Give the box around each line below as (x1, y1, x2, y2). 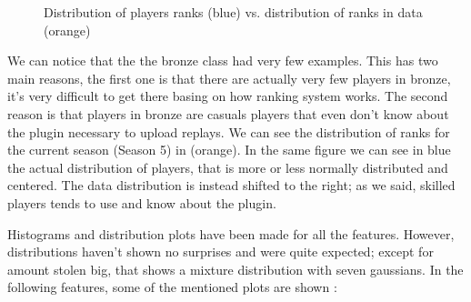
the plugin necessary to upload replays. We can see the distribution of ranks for (7, 122, 450, 141)
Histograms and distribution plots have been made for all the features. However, (7, 224, 455, 243)
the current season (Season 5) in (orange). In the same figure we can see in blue (7, 140, 451, 159)
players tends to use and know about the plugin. (7, 193, 276, 212)
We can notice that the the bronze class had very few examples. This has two (7, 51, 438, 70)
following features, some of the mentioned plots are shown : (7, 277, 337, 297)
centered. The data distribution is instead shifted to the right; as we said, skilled (7, 176, 456, 195)
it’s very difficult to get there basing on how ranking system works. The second (7, 86, 448, 106)
